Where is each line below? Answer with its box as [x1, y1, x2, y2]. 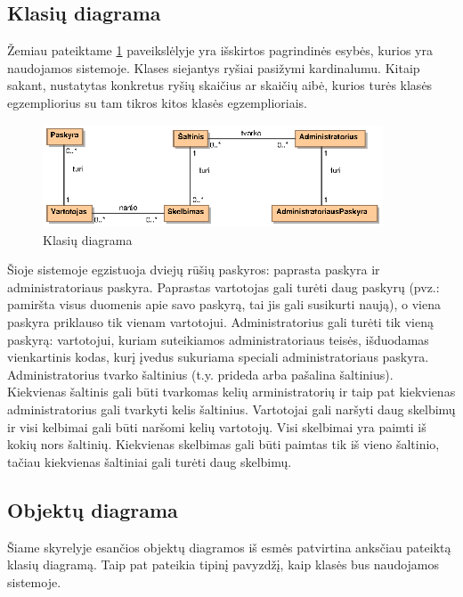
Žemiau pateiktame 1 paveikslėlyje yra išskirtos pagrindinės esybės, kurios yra [7, 41, 433, 60]
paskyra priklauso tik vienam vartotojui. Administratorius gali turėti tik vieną [7, 312, 434, 331]
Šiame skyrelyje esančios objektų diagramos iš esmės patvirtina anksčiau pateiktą [7, 537, 451, 556]
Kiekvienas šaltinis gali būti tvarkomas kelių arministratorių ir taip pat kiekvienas [7, 382, 456, 401]
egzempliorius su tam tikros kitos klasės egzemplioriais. [7, 93, 308, 111]
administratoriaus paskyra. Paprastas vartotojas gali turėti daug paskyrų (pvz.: [7, 277, 440, 296]
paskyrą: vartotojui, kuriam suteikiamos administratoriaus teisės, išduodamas [7, 330, 429, 348]
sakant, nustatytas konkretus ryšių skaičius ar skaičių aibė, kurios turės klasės [7, 76, 433, 94]
